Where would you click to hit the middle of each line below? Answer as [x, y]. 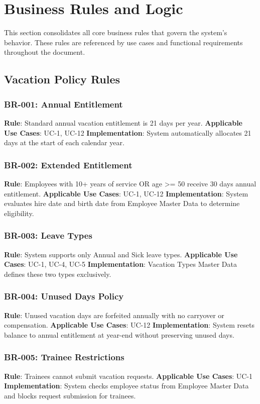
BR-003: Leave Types [48, 235]
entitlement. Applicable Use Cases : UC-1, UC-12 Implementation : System [126, 193]
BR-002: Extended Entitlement [68, 165]
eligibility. [19, 213]
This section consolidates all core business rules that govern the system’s [116, 32]
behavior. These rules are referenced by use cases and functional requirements [123, 42]
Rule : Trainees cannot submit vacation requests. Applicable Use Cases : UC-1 [128, 376]
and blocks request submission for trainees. [70, 395]
